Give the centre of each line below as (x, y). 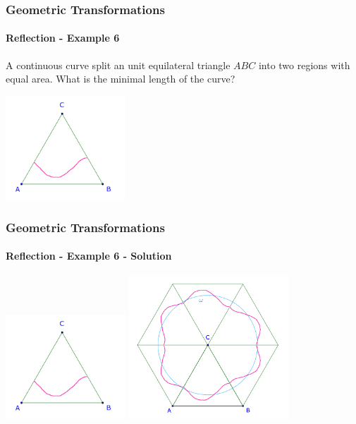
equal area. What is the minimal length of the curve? (121, 79)
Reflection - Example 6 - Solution (89, 256)
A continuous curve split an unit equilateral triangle (118, 65)
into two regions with (304, 65)
